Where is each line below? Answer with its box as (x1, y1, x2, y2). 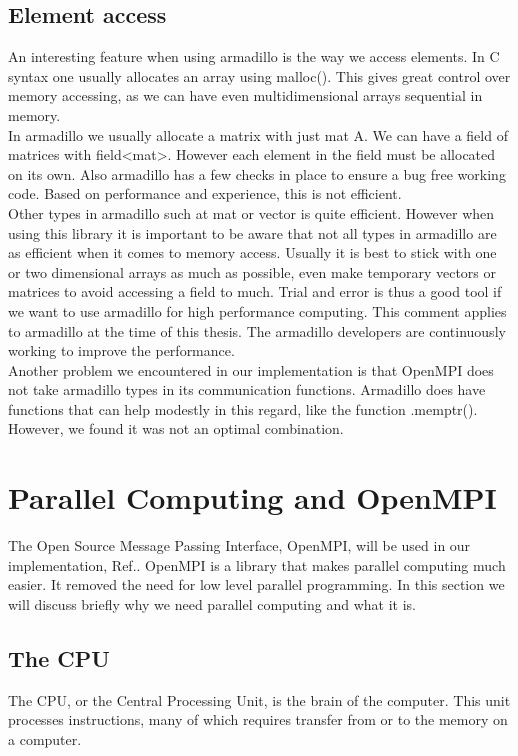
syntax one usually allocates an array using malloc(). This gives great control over (8, 65, 511, 86)
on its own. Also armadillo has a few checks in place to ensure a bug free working (8, 163, 506, 184)
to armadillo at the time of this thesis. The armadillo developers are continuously (8, 320, 506, 341)
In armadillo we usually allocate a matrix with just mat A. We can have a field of (8, 124, 508, 145)
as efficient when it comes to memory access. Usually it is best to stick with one (8, 242, 497, 263)
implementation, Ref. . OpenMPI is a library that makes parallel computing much (8, 554, 506, 575)
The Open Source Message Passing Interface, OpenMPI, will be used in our (8, 535, 471, 556)
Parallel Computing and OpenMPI (8, 477, 497, 518)
